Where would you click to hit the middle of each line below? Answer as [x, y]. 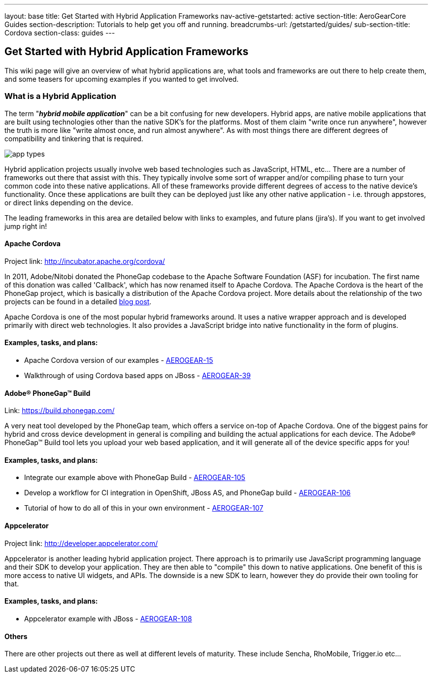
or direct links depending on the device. [69, 202]
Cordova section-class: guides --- [60, 33]
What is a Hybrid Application [60, 96]
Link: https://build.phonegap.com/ [60, 411]
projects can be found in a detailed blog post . [78, 301]
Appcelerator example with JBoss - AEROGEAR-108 [108, 618]
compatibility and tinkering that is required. [74, 138]
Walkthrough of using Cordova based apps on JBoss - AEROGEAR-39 [137, 376]
